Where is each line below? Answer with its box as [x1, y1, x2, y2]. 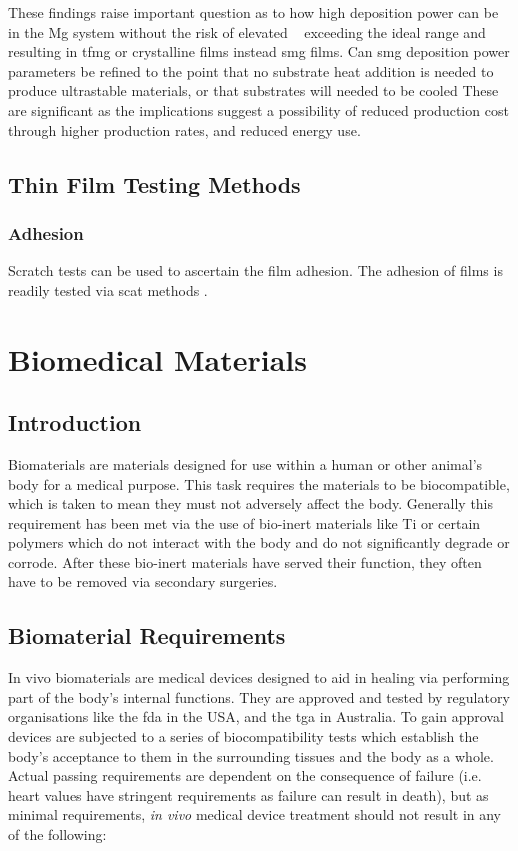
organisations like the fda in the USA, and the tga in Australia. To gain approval [8, 706, 504, 727]
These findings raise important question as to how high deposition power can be [8, 2, 499, 22]
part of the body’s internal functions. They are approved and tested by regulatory [8, 686, 510, 707]
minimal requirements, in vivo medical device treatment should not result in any [8, 804, 502, 825]
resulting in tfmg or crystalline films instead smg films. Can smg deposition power [8, 41, 510, 62]
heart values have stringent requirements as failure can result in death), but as [8, 784, 489, 805]
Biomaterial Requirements [8, 620, 286, 651]
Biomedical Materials [8, 338, 307, 379]
